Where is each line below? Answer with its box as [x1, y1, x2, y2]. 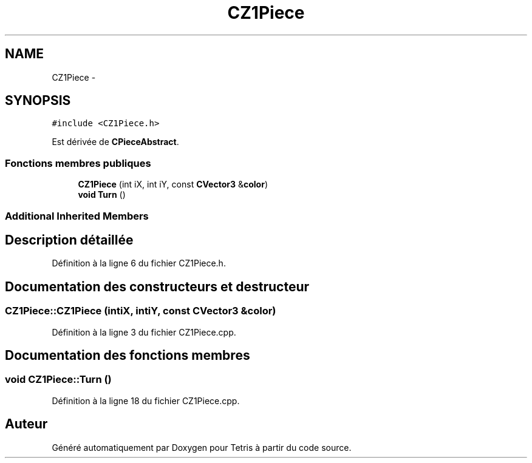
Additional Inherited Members [5, 209, 149, 222]
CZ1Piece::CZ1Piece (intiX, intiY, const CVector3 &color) [5, 305, 276, 317]
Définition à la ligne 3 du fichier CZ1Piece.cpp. [52, 326, 236, 337]
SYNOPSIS [5, 93, 71, 109]
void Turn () [78, 189, 126, 200]
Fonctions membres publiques [5, 157, 151, 169]
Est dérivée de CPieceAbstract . [52, 137, 179, 147]
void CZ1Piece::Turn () [5, 373, 112, 386]
